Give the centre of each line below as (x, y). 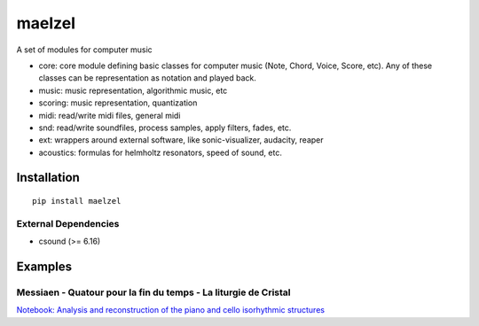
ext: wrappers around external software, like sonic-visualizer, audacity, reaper (181, 140)
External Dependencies (68, 223)
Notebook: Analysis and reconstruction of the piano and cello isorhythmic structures (171, 310)
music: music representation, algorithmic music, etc (133, 90)
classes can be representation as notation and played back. (148, 78)
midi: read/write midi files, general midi (110, 115)
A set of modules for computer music (84, 50)
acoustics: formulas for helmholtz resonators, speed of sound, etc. (161, 152)
